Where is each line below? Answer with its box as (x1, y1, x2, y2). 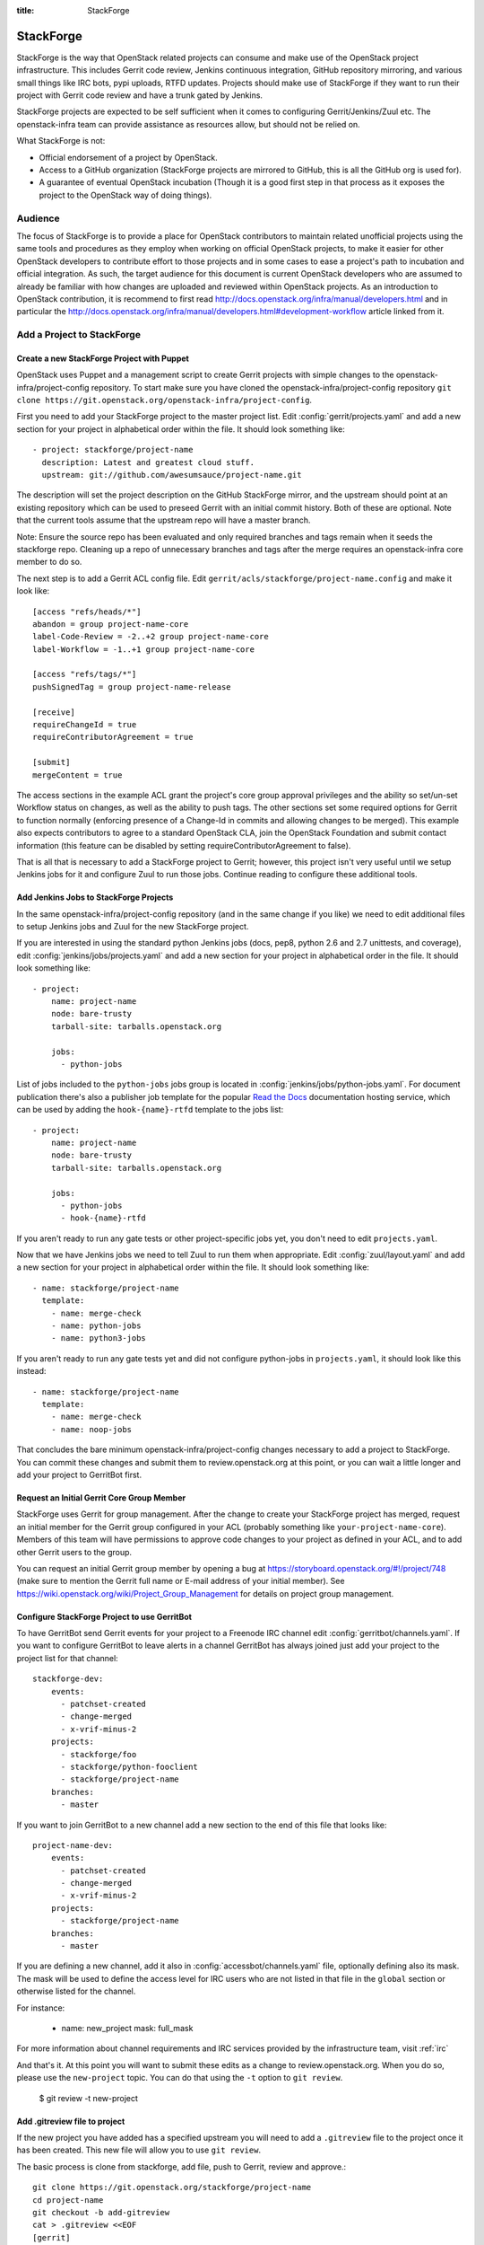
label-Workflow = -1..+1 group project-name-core (32, 644, 255, 655)
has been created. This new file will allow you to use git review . (16, 2144, 262, 2155)
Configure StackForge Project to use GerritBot (16, 1611, 193, 1622)
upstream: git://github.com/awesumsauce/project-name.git (41, 470, 302, 480)
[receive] (32, 707, 75, 718)
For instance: (16, 2003, 65, 2013)
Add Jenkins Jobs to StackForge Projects (16, 892, 174, 902)
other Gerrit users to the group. (16, 1546, 133, 1557)
